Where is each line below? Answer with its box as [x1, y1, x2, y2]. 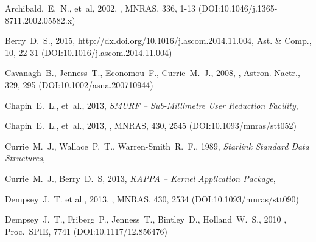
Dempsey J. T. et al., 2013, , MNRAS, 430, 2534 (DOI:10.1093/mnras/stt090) [5, 192, 299, 205]
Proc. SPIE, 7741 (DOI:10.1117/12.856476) [5, 224, 167, 237]
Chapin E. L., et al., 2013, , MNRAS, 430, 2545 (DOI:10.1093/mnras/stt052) [5, 119, 297, 132]
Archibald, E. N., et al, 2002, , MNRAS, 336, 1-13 [5, 2, 196, 14]
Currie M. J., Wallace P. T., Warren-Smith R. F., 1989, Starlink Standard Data [5, 139, 309, 152]
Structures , [5, 151, 45, 164]
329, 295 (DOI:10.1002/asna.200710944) [5, 78, 153, 91]
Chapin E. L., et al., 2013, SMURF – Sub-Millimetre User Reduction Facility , [5, 99, 298, 111]
